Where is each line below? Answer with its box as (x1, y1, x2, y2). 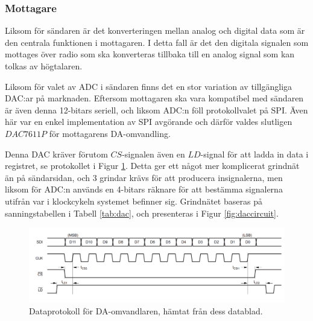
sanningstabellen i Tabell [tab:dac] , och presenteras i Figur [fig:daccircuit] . (5, 206, 279, 219)
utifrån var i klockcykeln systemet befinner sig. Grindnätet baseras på (5, 194, 262, 207)
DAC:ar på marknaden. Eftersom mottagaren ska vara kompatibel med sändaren (5, 92, 304, 104)
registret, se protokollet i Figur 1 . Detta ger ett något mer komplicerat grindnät (5, 159, 300, 172)
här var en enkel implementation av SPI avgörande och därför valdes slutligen (5, 115, 292, 128)
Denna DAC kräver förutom (5, 147, 108, 160)
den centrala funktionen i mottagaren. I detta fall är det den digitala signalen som (5, 36, 309, 48)
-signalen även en (122, 147, 185, 160)
